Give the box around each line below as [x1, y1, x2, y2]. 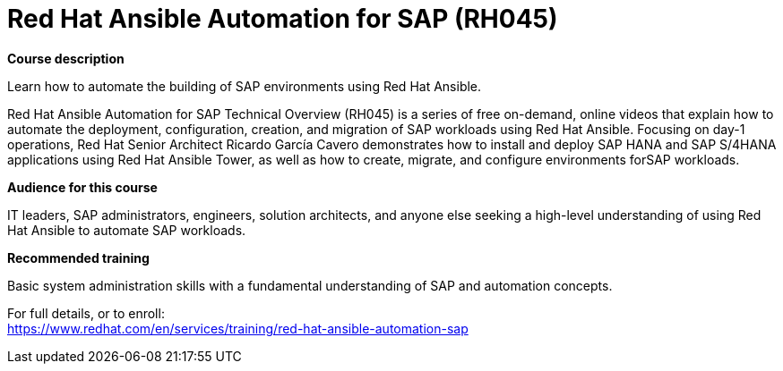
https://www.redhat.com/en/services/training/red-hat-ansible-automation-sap [7, 320, 469, 336]
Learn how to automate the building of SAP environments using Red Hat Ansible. [7, 78, 482, 94]
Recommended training [7, 249, 150, 266]
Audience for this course [7, 179, 158, 195]
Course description [7, 50, 125, 66]
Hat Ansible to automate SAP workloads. [7, 222, 246, 238]
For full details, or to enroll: [7, 305, 165, 321]
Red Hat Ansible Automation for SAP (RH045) [7, 4, 558, 34]
